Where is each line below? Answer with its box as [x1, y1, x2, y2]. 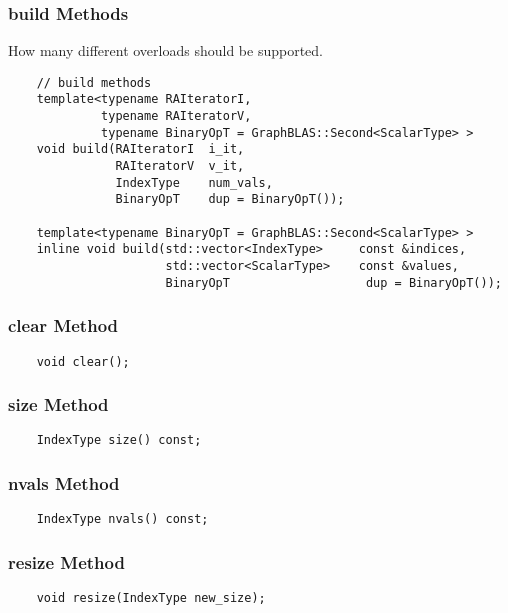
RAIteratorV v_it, [115, 159, 245, 174]
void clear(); [36, 354, 130, 369]
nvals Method [8, 471, 120, 496]
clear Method [8, 313, 119, 338]
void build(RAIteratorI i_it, [36, 142, 245, 157]
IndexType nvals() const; [36, 512, 209, 527]
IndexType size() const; [36, 433, 202, 448]
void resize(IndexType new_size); [36, 591, 266, 606]
